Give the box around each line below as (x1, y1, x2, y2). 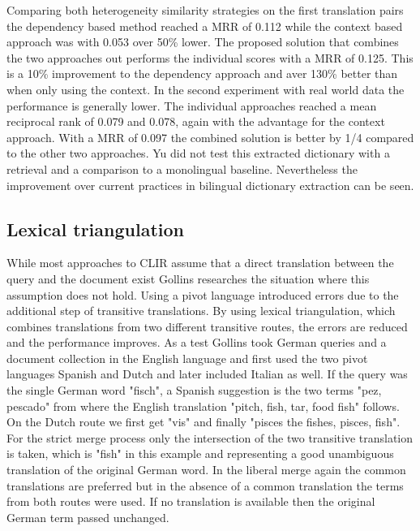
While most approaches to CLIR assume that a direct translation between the (6, 254, 394, 271)
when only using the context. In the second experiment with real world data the (6, 80, 405, 97)
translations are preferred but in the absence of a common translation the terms (6, 477, 404, 494)
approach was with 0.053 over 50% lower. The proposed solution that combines (6, 33, 399, 50)
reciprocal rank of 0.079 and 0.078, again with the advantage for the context (6, 113, 385, 130)
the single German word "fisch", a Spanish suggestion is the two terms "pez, (6, 382, 382, 399)
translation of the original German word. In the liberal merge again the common (6, 461, 406, 478)
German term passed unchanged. (6, 508, 169, 525)
